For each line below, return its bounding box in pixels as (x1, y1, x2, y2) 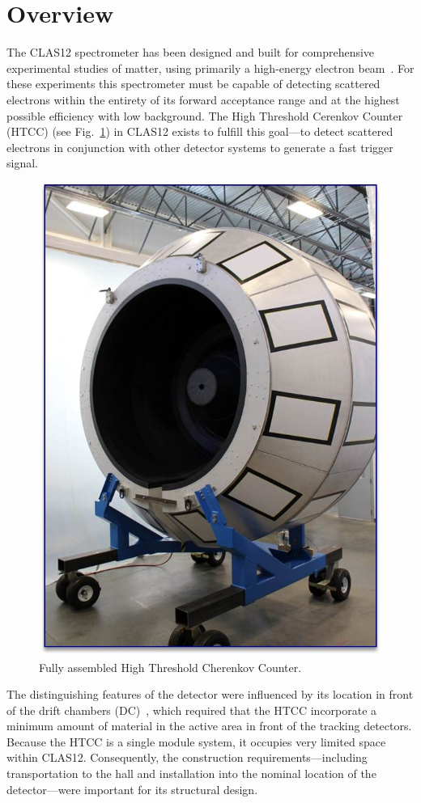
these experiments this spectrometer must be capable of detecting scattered (6, 75, 381, 92)
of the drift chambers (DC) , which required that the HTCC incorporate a (6, 701, 377, 718)
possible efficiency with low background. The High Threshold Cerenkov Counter (6, 107, 403, 124)
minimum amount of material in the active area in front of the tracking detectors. (6, 717, 412, 734)
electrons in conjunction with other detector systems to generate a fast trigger (6, 138, 393, 155)
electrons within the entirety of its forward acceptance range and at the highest (6, 91, 400, 108)
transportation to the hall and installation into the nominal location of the (6, 765, 376, 782)
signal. (6, 154, 38, 171)
